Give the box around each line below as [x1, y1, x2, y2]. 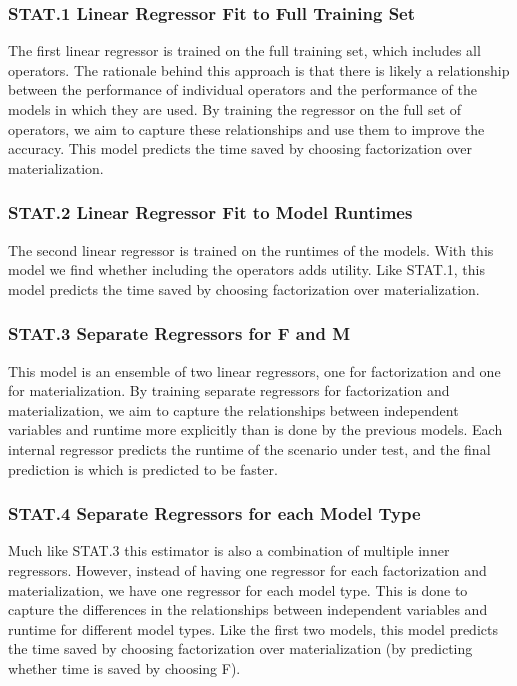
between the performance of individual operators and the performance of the [8, 79, 477, 100]
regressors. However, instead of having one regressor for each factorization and [8, 559, 487, 580]
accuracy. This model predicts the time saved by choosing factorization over [8, 138, 472, 159]
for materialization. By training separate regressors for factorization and [8, 380, 450, 401]
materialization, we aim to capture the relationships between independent [8, 399, 459, 420]
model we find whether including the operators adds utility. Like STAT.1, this [8, 259, 485, 280]
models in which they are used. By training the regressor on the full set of [8, 99, 462, 119]
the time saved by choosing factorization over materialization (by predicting [8, 638, 473, 659]
